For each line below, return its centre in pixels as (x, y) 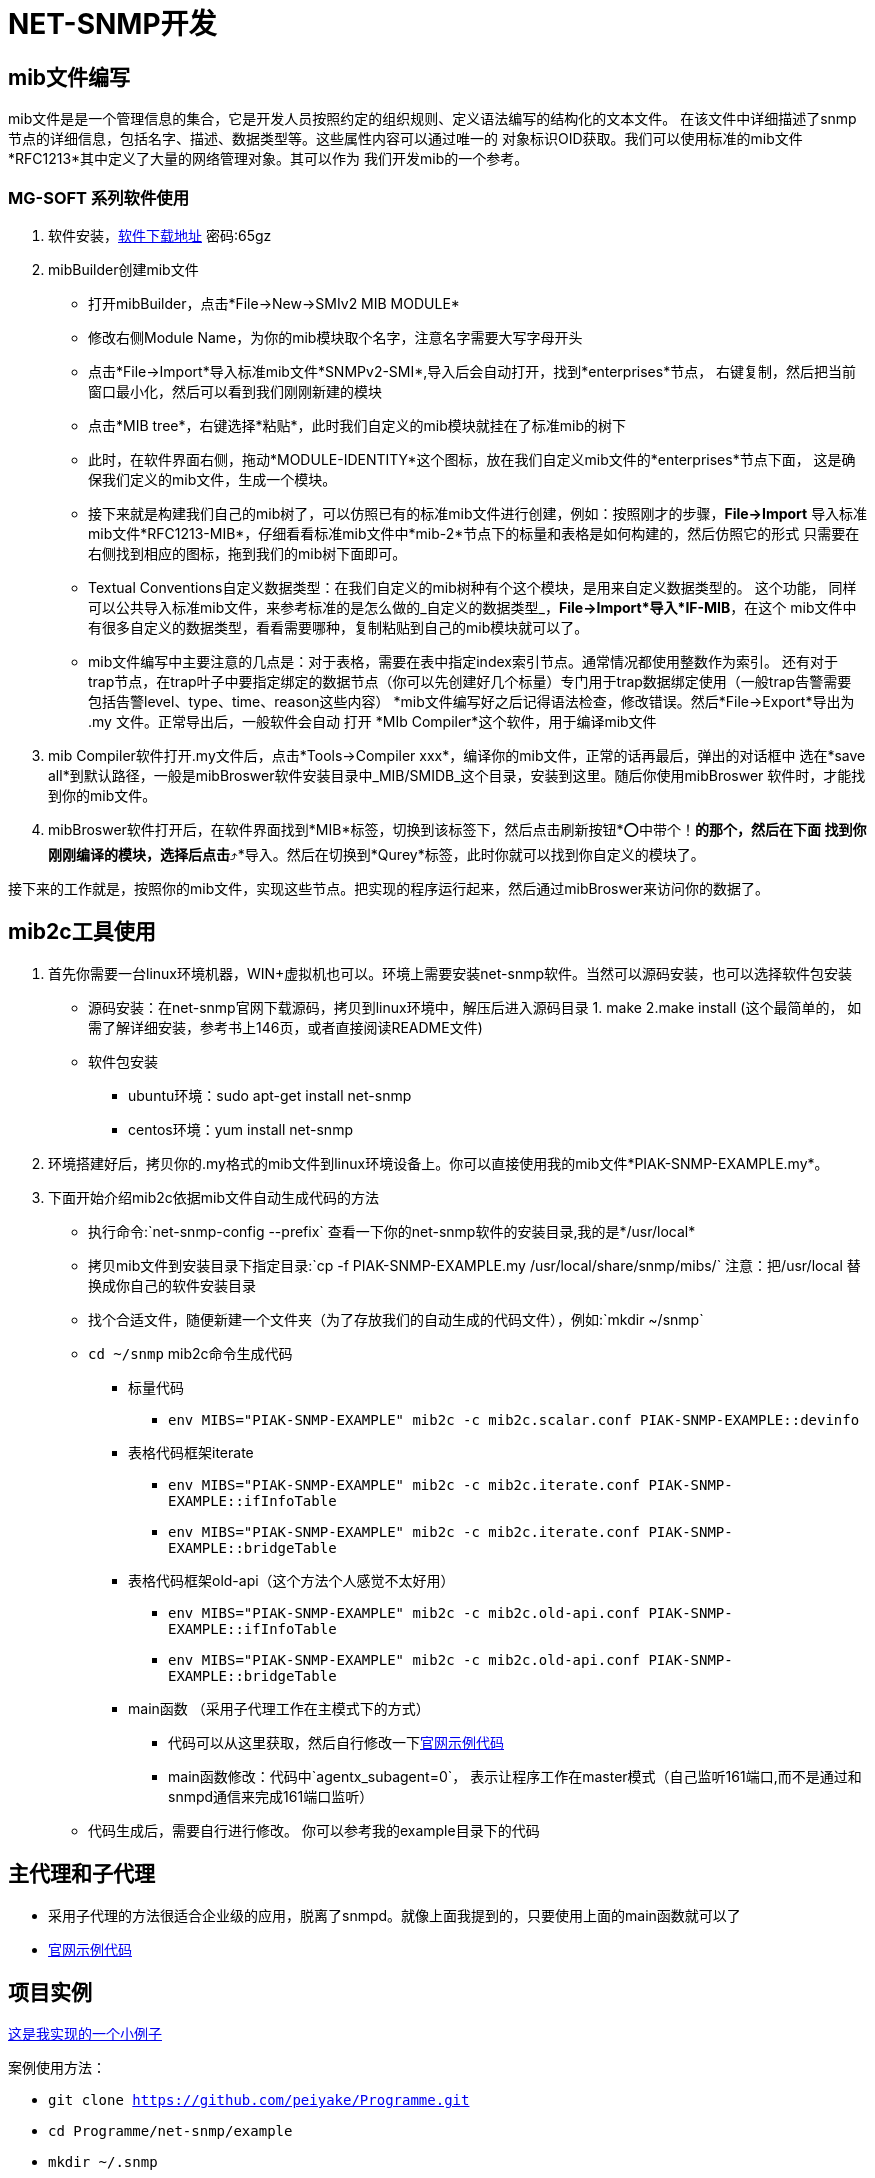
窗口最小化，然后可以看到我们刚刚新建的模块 (235, 391)
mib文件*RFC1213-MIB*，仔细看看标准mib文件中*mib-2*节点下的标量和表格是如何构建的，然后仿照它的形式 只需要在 (474, 533)
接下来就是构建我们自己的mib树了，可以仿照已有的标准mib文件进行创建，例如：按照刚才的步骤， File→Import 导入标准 (478, 513)
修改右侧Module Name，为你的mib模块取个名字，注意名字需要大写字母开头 (335, 337)
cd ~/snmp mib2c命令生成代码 (190, 1353)
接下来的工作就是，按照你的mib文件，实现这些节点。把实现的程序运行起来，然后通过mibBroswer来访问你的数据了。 (389, 888)
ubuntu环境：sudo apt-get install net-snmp (270, 1095)
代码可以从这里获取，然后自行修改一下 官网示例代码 (336, 1742)
